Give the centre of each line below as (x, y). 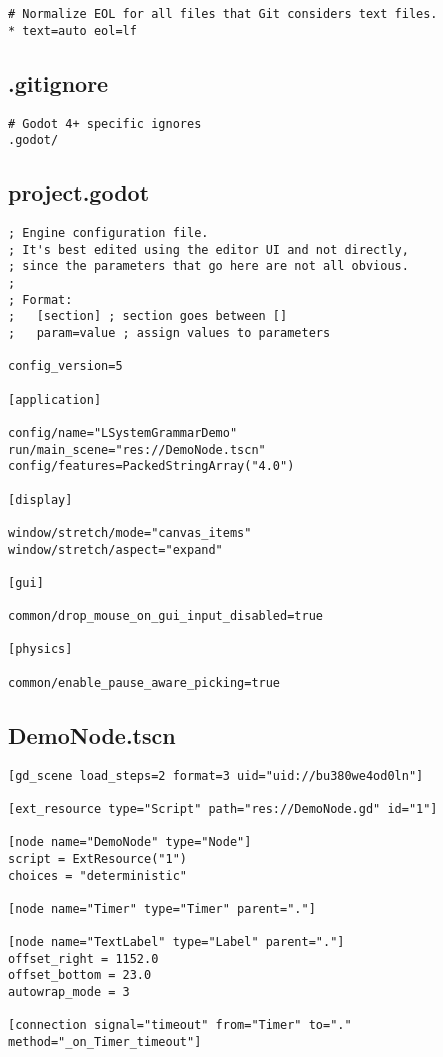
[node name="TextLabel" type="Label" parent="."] (176, 942)
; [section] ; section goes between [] (148, 316)
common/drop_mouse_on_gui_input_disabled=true (165, 616)
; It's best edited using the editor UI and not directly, (208, 249)
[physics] (40, 649)
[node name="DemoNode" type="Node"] (130, 842)
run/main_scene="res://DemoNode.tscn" (137, 449)
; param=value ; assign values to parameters (169, 332)
